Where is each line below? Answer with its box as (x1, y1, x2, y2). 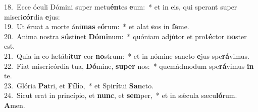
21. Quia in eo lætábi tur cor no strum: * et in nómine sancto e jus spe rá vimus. (4, 50, 249, 61)
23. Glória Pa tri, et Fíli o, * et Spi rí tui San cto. (4, 80, 154, 90)
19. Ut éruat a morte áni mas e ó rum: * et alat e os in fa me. (4, 21, 189, 32)
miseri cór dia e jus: (4, 11, 60, 22)
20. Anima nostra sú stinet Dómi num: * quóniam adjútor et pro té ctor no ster (4, 31, 247, 41)
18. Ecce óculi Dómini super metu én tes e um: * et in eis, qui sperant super (4, 2, 237, 12)
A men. (4, 99, 25, 110)
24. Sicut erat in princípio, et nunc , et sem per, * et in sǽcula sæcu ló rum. (4, 90, 237, 100)
